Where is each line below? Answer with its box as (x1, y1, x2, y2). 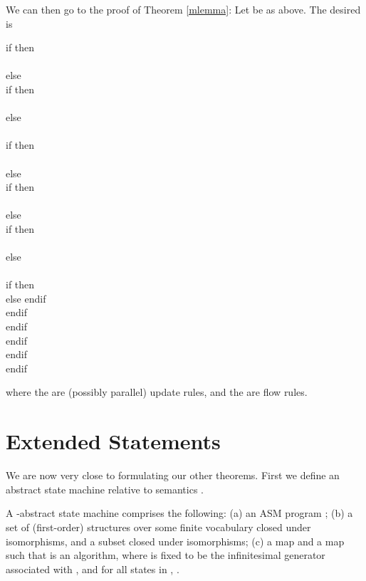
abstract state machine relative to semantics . (6, 481, 204, 496)
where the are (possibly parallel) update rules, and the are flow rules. (6, 384, 308, 399)
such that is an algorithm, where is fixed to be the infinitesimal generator (6, 548, 325, 562)
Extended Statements (6, 426, 221, 456)
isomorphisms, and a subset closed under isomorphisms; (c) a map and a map (6, 533, 345, 548)
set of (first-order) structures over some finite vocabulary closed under (6, 519, 311, 534)
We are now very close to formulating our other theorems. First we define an (6, 468, 340, 483)
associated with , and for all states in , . (6, 561, 179, 576)
